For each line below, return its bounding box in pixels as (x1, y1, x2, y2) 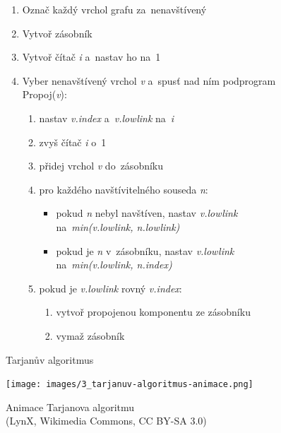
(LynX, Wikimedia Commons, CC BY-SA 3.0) (6, 413, 207, 428)
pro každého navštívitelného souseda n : (39, 182, 208, 196)
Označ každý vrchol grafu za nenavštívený (22, 2, 207, 16)
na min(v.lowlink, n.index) (56, 257, 172, 272)
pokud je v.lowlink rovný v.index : (39, 280, 182, 295)
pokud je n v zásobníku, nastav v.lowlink (56, 243, 234, 258)
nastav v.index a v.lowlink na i (39, 110, 174, 125)
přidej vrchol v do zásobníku (39, 158, 164, 173)
